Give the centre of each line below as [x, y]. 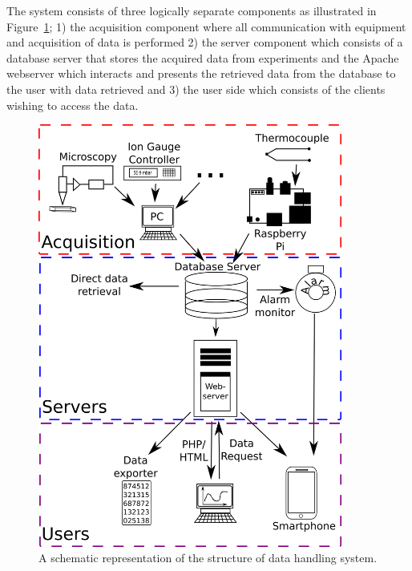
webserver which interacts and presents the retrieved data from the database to [201, 73]
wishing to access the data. [73, 105]
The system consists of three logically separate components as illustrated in [192, 10]
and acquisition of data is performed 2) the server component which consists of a [205, 42]
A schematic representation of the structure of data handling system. [208, 558]
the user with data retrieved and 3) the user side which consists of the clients [196, 89]
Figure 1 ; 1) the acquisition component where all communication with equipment [206, 26]
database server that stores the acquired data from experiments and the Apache [203, 57]
